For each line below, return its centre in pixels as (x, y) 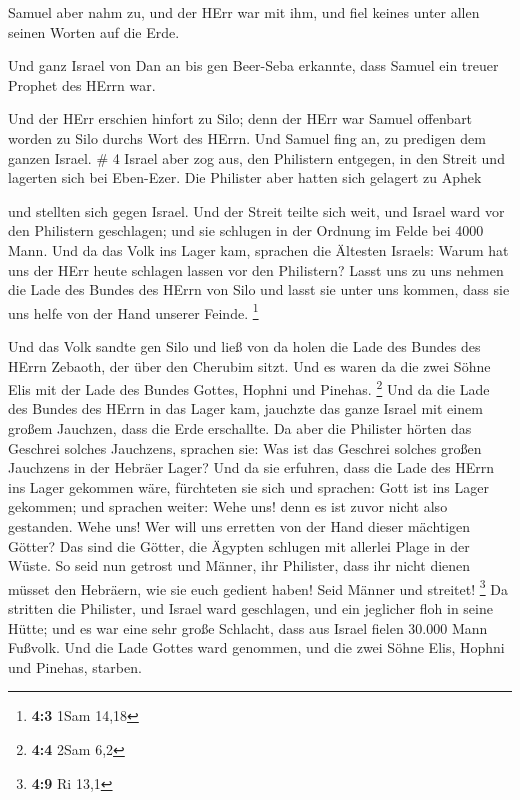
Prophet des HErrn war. (82, 84)
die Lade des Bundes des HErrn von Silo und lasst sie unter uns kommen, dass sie (259, 289)
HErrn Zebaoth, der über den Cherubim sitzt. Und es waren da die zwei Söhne (249, 365)
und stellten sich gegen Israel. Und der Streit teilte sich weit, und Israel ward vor (256, 210)
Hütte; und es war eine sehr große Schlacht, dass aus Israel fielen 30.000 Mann (248, 627)
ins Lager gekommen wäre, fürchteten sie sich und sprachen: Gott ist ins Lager (248, 486)
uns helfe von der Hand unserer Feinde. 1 (133, 311)
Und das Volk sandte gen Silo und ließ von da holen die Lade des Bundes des (244, 345)
